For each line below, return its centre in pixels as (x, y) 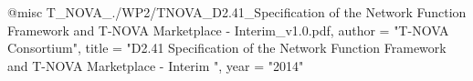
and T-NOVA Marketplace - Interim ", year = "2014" (156, 65)
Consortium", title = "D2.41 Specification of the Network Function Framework (227, 48)
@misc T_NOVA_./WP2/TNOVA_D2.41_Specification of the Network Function (237, 12)
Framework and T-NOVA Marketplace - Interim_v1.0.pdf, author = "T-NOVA (228, 30)
